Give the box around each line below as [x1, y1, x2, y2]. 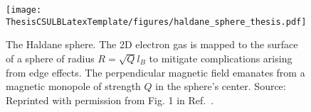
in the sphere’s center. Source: [155, 79, 286, 94]
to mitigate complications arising [149, 50, 292, 65]
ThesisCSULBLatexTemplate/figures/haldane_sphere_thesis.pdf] [6, 16, 307, 27]
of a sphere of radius [6, 50, 95, 65]
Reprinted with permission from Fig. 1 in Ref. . [6, 92, 214, 107]
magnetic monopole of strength [6, 79, 141, 94]
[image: [6, 5, 42, 15]
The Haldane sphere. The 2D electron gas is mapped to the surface [6, 37, 298, 52]
